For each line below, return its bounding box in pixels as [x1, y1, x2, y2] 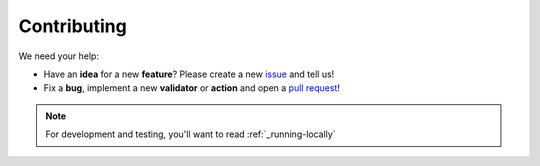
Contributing [18, 15, 127, 37]
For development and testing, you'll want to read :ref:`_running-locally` [45, 128, 336, 140]
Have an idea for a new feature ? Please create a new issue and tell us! [43, 68, 335, 80]
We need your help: [18, 50, 100, 62]
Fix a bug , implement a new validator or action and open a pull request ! [43, 82, 340, 94]
